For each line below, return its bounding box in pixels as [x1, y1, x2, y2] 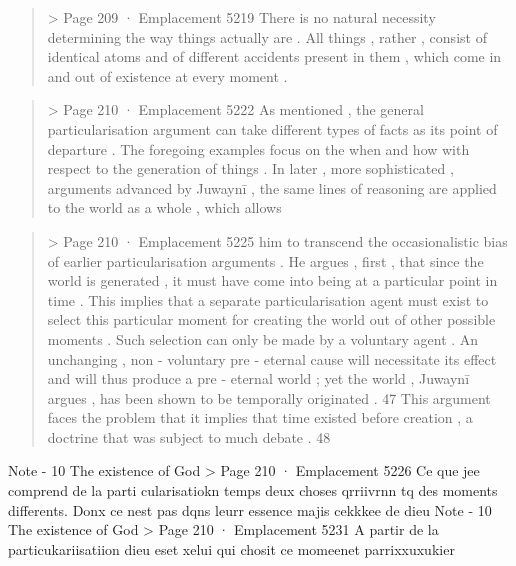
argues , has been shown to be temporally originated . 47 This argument [47, 387, 491, 408]
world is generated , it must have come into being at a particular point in [47, 270, 498, 291]
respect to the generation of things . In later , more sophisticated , [47, 158, 454, 179]
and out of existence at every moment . [47, 65, 288, 86]
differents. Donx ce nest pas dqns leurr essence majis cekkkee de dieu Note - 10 [8, 499, 492, 520]
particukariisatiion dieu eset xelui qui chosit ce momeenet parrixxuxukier [8, 538, 455, 559]
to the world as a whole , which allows [47, 197, 282, 218]
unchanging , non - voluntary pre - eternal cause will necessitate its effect [47, 348, 497, 369]
